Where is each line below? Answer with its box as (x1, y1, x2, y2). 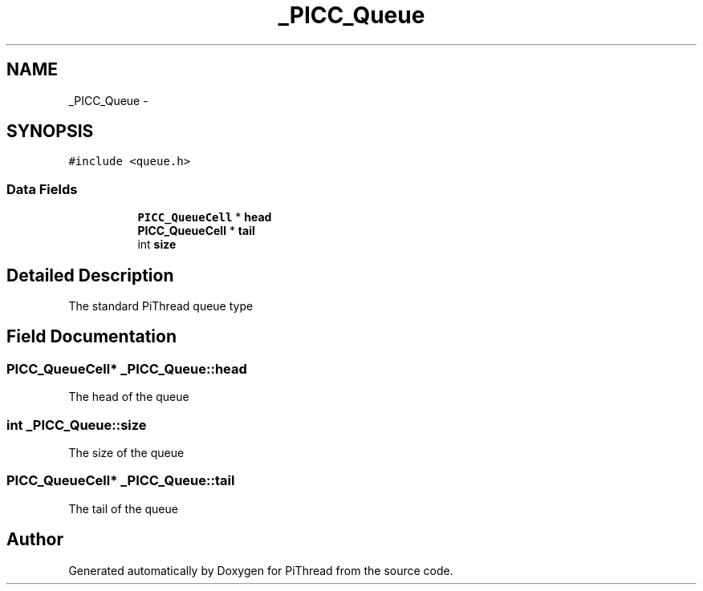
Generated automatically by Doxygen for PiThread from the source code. (68, 563, 453, 577)
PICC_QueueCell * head (137, 210, 272, 225)
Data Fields (6, 180, 78, 197)
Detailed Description (6, 265, 174, 285)
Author (6, 529, 63, 550)
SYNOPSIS (6, 121, 94, 142)
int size (137, 237, 177, 252)
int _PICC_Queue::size (6, 416, 147, 433)
